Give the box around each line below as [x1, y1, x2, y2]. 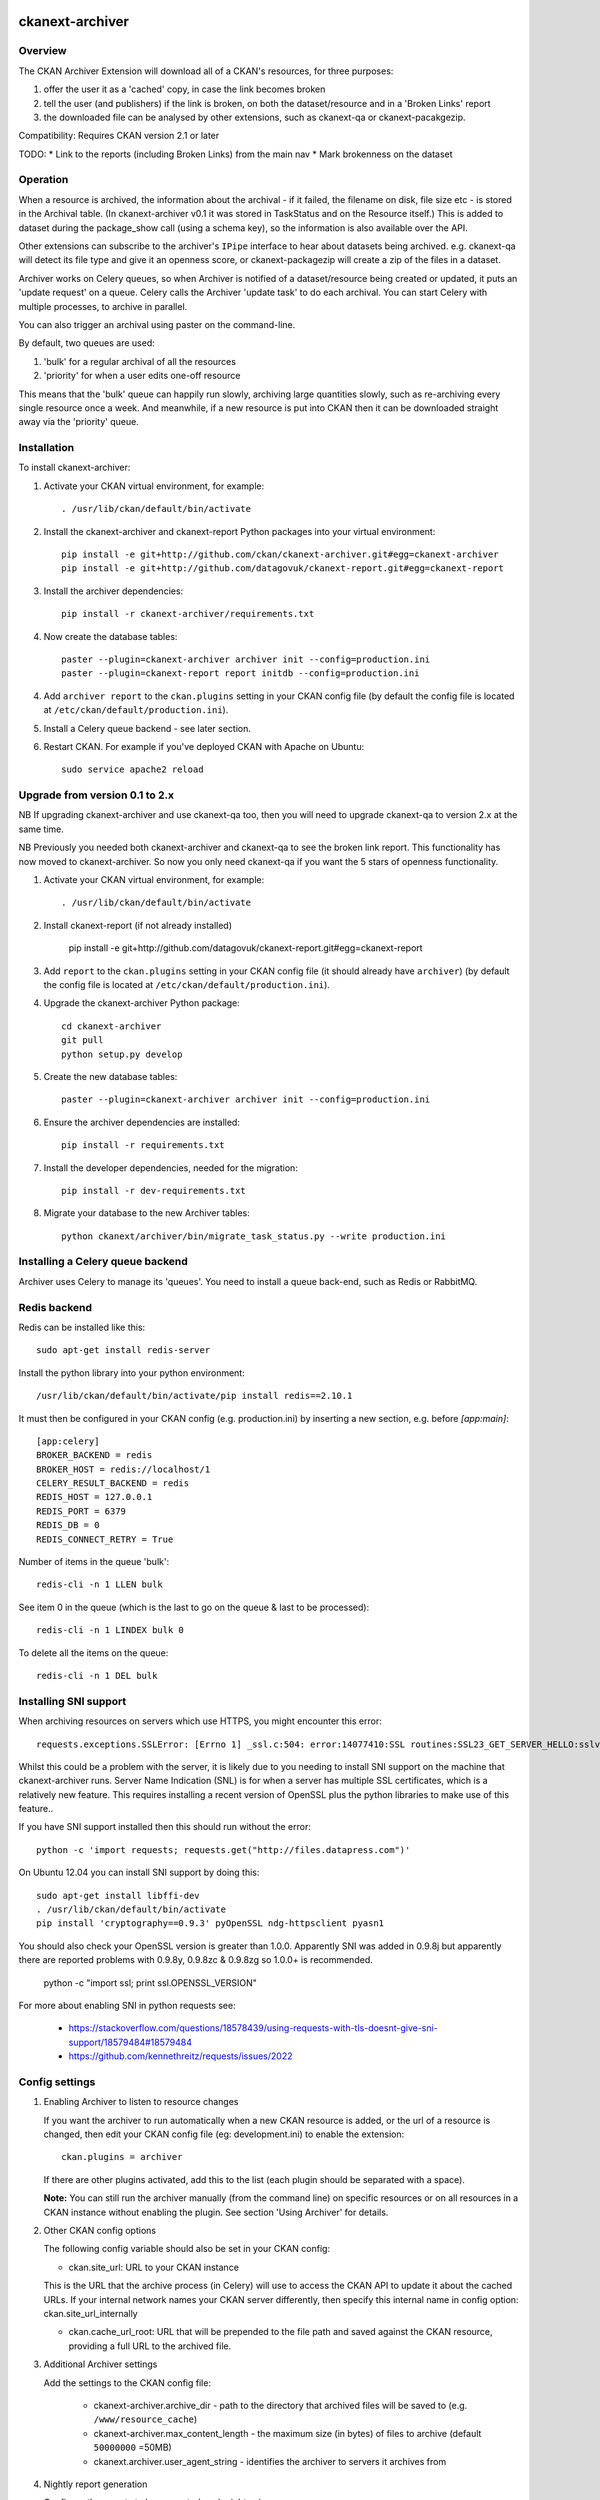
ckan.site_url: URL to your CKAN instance [68, 2261, 240, 2273]
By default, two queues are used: [18, 337, 155, 349]
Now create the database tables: [43, 630, 178, 642]
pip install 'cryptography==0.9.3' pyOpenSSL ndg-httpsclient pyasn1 [36, 1918, 385, 1929]
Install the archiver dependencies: [43, 585, 184, 597]
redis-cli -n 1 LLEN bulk [36, 1579, 164, 1590]
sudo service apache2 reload [61, 764, 204, 775]
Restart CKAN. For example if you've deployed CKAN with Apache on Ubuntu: [43, 740, 365, 752]
